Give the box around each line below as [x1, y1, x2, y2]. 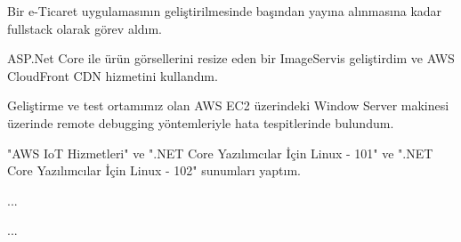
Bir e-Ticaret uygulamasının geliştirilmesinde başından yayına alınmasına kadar [7, 2, 442, 20]
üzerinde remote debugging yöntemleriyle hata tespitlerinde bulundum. [7, 113, 394, 132]
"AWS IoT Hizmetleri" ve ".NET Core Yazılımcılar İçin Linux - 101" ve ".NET [7, 143, 433, 162]
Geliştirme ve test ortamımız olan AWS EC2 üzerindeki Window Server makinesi [7, 96, 449, 115]
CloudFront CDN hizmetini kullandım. [7, 66, 218, 85]
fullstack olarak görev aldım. [7, 19, 163, 37]
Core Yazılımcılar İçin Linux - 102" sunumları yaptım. [7, 161, 301, 180]
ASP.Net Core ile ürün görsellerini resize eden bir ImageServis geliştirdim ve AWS [7, 49, 455, 68]
